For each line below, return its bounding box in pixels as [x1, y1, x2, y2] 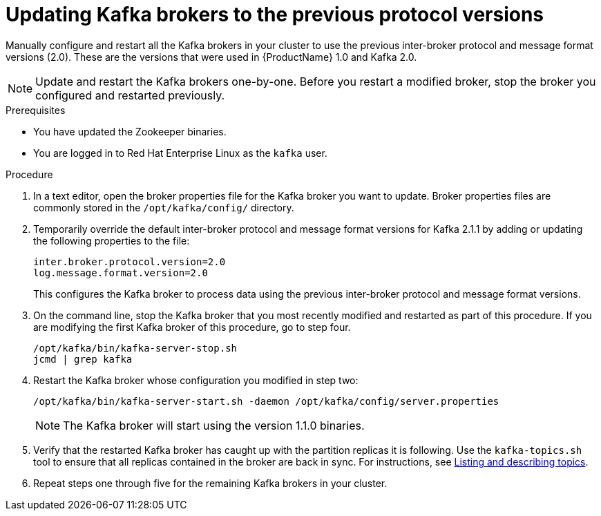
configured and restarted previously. [35, 88, 225, 102]
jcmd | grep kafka [33, 353, 133, 365]
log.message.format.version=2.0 [33, 267, 208, 278]
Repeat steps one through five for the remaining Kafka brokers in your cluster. [33, 477, 388, 489]
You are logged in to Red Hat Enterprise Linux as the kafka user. [33, 146, 327, 159]
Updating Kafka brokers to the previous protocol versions [6, 3, 544, 26]
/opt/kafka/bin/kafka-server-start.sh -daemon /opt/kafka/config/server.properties [33, 395, 499, 407]
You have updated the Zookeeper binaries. [33, 125, 227, 137]
